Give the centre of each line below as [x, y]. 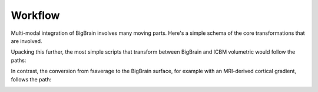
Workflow [35, 15]
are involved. [26, 41]
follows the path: [31, 79]
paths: [19, 60]
